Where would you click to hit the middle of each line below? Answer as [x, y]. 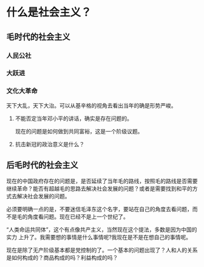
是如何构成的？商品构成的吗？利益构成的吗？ [62, 257]
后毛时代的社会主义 [42, 165]
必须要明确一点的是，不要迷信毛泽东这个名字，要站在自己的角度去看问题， [99, 209]
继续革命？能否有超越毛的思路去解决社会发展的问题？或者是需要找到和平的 [99, 188]
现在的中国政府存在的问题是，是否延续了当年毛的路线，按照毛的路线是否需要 [102, 181]
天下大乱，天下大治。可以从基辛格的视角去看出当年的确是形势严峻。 [91, 105]
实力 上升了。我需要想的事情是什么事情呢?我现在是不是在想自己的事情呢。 [99, 237]
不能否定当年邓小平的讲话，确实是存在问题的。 [73, 118]
